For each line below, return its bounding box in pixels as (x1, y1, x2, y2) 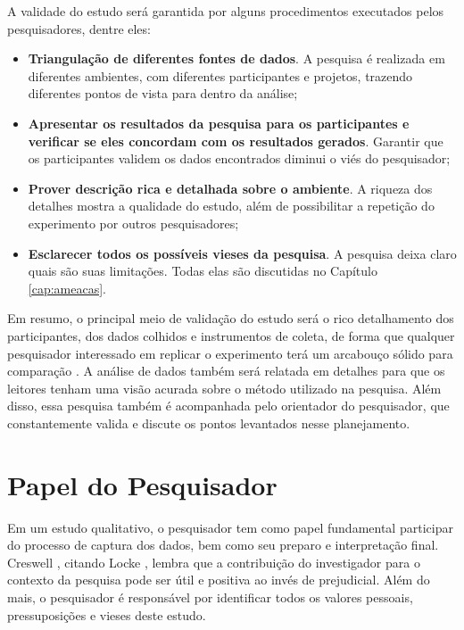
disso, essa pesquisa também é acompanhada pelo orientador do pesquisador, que (7, 396, 450, 415)
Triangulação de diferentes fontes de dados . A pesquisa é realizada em (28, 49, 445, 68)
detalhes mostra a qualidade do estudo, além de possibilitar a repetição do (28, 196, 435, 215)
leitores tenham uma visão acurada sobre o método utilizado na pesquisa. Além (7, 378, 442, 397)
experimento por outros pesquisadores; (28, 213, 239, 232)
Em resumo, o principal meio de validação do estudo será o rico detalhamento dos (7, 309, 454, 327)
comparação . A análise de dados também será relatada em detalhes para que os (7, 361, 445, 380)
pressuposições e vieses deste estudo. (7, 605, 206, 624)
